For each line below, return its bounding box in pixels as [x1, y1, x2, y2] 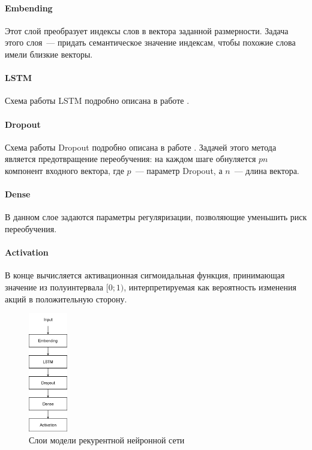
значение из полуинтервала [5, 280, 104, 293]
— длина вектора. [234, 164, 299, 176]
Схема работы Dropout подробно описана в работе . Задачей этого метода [5, 140, 277, 153]
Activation [5, 246, 49, 259]
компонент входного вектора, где [5, 164, 124, 176]
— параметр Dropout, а [135, 164, 223, 176]
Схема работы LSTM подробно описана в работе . [5, 94, 190, 107]
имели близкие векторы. [5, 47, 93, 60]
